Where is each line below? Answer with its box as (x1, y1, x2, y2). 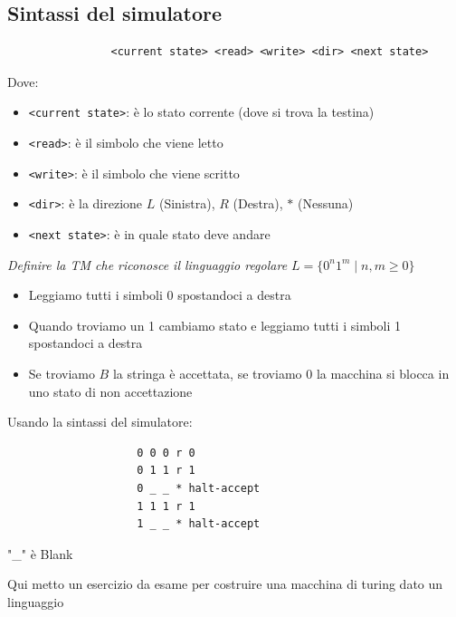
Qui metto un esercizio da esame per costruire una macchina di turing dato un (7, 574, 443, 593)
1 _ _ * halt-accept (137, 517, 261, 531)
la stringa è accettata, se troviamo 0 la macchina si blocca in (112, 364, 450, 383)
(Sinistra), (158, 194, 215, 213)
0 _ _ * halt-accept (137, 482, 261, 496)
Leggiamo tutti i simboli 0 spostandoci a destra (28, 285, 291, 304)
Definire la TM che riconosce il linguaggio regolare (7, 255, 288, 274)
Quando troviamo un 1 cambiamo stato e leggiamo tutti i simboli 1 (28, 315, 402, 334)
